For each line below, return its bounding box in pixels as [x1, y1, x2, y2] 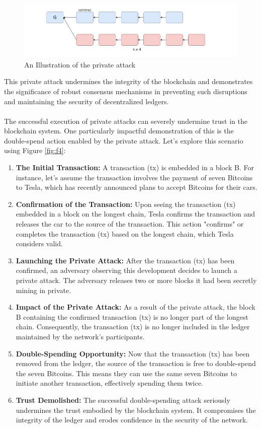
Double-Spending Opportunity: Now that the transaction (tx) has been [16, 348, 250, 359]
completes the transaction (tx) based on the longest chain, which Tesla [16, 228, 234, 239]
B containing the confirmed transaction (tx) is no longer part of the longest [16, 311, 248, 322]
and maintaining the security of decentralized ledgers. [4, 96, 169, 106]
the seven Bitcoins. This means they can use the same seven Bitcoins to [16, 368, 237, 378]
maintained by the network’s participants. [16, 331, 145, 341]
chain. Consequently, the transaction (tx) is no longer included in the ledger [16, 321, 250, 332]
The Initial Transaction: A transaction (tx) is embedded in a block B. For [16, 162, 254, 173]
